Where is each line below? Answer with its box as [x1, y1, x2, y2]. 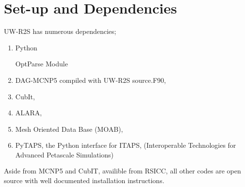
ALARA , [15, 108, 42, 118]
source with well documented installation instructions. [4, 175, 164, 186]
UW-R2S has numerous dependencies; [4, 26, 116, 36]
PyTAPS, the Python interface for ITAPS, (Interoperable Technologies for [15, 140, 236, 150]
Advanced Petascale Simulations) [15, 149, 114, 159]
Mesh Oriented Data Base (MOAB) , [15, 124, 123, 134]
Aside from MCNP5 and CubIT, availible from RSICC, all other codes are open [4, 166, 241, 176]
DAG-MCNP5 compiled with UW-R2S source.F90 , [15, 75, 166, 85]
